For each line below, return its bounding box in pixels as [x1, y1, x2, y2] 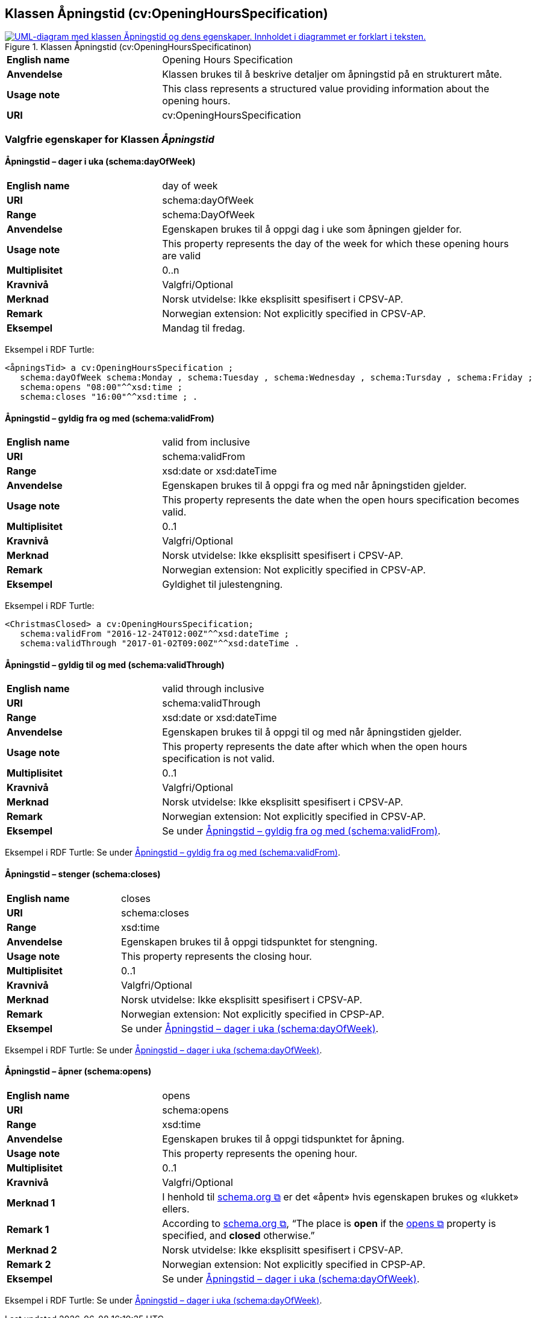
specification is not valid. [162, 752, 275, 765]
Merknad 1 [7, 1196, 55, 1209]
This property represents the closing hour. [121, 950, 312, 962]
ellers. [162, 1202, 190, 1215]
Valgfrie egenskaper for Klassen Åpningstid [5, 133, 214, 145]
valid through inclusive [162, 683, 264, 695]
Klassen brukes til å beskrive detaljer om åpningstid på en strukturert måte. [162, 68, 502, 81]
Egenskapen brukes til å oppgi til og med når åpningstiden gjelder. [162, 726, 462, 739]
